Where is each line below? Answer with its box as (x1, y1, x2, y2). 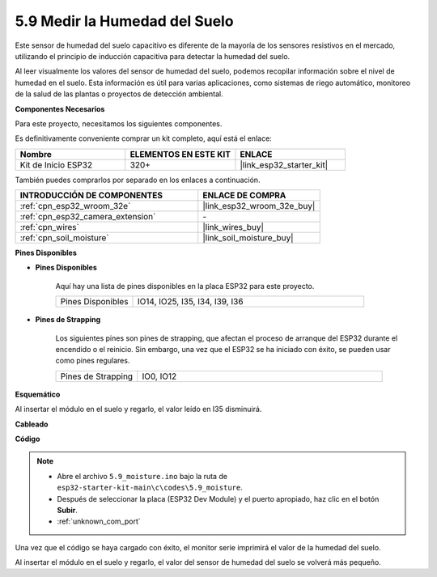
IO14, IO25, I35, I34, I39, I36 (138, 296, 244, 308)
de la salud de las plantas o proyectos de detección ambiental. (15, 89, 223, 99)
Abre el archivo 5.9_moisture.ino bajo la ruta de (57, 471, 228, 481)
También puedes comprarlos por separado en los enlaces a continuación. (15, 175, 261, 185)
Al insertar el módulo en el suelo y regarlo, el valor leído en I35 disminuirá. (15, 405, 262, 414)
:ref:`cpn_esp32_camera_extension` (19, 211, 156, 223)
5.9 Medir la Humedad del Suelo (15, 12, 234, 30)
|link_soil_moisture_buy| (202, 232, 295, 244)
